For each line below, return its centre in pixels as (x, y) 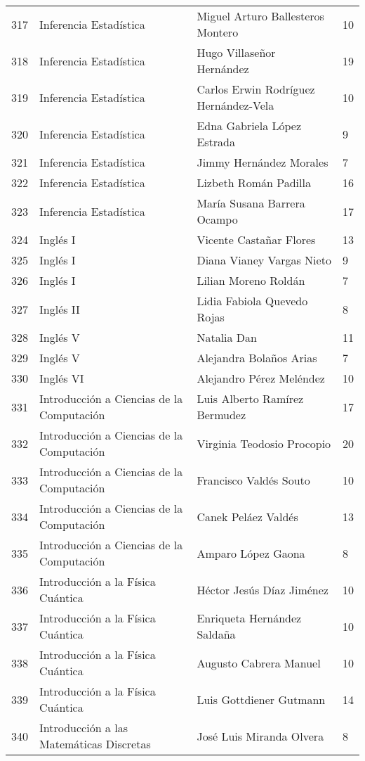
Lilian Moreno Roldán (251, 280)
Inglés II (60, 309)
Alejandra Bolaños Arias (257, 358)
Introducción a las (84, 728)
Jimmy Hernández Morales (263, 162)
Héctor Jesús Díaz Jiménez (263, 589)
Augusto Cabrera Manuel (259, 663)
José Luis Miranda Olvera (260, 736)
